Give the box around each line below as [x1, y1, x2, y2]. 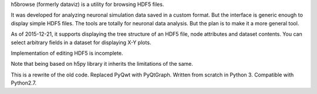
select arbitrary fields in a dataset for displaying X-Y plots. [11, 39, 151, 46]
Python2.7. [11, 79, 37, 86]
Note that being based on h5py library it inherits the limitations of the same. [11, 61, 193, 68]
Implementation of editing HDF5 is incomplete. [11, 49, 123, 56]
